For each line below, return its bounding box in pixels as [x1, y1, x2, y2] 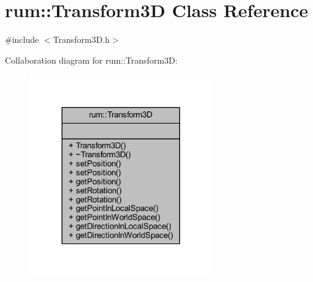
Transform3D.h [53, 33, 110, 46]
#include [5, 33, 39, 46]
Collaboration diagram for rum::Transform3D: [5, 53, 178, 66]
